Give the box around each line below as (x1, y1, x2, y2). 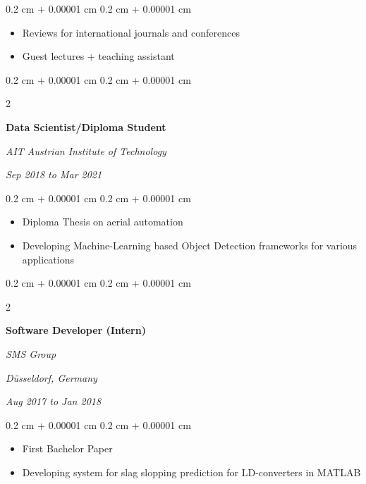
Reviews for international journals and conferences (22, 25, 240, 39)
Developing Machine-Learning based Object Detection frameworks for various (22, 237, 358, 252)
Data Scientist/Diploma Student (6, 119, 166, 134)
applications (22, 252, 75, 266)
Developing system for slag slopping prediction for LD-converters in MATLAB (22, 464, 361, 479)
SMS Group (6, 346, 56, 361)
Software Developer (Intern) (6, 323, 146, 337)
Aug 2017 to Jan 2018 (6, 394, 102, 409)
